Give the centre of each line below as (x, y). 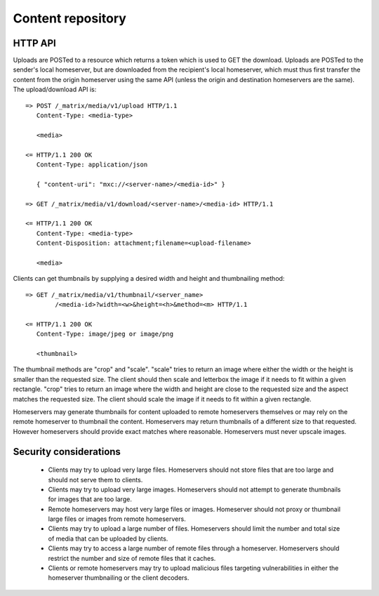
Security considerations (67, 452)
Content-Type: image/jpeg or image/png (105, 334)
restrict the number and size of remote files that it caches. (132, 558)
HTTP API (34, 43)
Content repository (69, 18)
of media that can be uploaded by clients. (108, 538)
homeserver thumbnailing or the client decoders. (119, 578)
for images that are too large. (90, 499)
